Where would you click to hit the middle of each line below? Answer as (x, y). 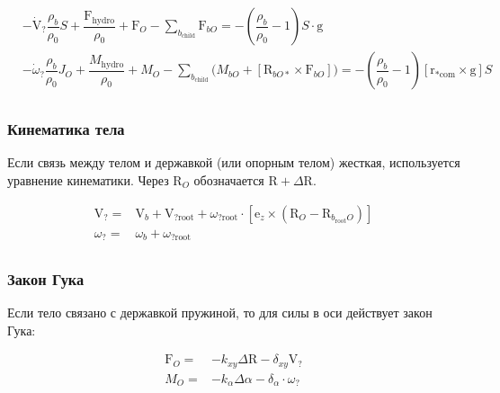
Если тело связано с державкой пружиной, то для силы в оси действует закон (220, 313)
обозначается (229, 179)
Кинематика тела (66, 129)
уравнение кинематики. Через (88, 179)
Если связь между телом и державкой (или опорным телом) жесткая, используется (234, 162)
